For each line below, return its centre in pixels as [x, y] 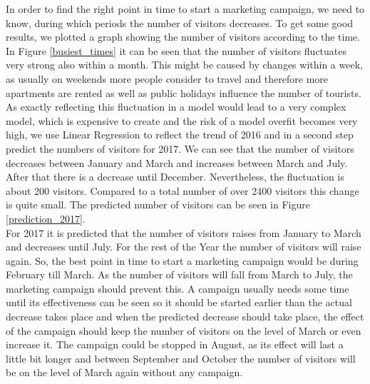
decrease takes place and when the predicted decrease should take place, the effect [185, 317]
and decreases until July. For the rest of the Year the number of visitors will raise [184, 247]
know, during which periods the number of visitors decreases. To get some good [180, 22]
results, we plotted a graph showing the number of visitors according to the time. [183, 37]
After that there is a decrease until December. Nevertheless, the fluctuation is [175, 177]
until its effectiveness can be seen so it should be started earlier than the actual [179, 302]
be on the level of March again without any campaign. [124, 372]
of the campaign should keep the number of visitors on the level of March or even [184, 330]
